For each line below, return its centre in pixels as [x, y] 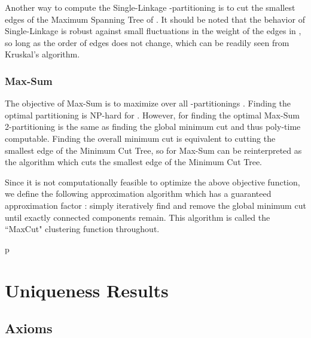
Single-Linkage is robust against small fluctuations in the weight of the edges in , [153, 31]
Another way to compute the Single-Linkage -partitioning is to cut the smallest [150, 7]
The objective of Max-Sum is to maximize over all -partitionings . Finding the [148, 103]
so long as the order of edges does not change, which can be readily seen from [147, 42]
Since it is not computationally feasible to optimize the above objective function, [153, 182]
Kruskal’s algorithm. [42, 54]
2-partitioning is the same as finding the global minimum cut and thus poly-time [153, 127]
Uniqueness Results [87, 290]
